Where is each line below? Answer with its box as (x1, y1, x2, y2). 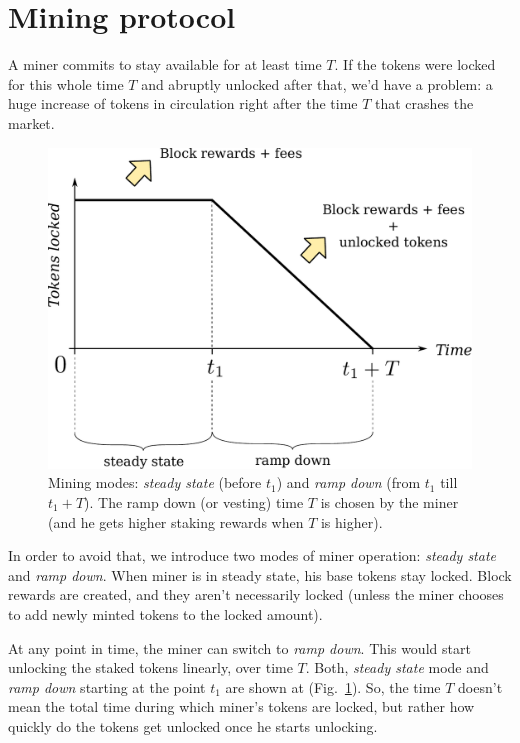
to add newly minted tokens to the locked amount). (8, 603, 323, 624)
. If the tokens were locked (334, 54, 496, 75)
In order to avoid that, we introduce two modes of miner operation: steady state (8, 545, 497, 566)
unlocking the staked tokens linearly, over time (8, 657, 293, 678)
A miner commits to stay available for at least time (8, 54, 322, 75)
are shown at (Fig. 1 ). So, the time (225, 676, 441, 697)
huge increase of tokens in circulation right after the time (8, 93, 358, 114)
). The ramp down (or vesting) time (84, 492, 304, 512)
